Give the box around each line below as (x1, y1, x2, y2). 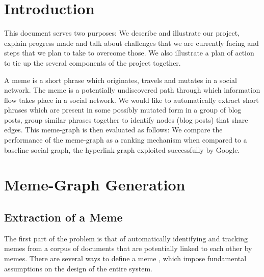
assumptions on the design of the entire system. (4, 263, 152, 273)
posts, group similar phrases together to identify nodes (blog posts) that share (4, 114, 248, 125)
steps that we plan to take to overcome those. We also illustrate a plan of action (4, 47, 254, 58)
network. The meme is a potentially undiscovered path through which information (4, 85, 260, 95)
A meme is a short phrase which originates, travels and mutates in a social (4, 74, 237, 85)
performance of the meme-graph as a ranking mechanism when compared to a (4, 134, 247, 145)
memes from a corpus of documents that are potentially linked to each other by (4, 243, 252, 254)
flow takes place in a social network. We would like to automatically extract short (4, 94, 259, 105)
